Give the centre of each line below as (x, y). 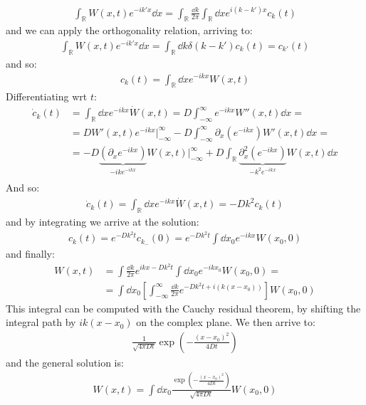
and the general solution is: (65, 362)
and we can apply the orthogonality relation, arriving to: (129, 30)
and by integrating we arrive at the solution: (103, 221)
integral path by (41, 322)
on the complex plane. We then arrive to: (226, 322)
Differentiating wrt (47, 96)
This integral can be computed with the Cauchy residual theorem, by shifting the (183, 308)
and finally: (30, 254)
